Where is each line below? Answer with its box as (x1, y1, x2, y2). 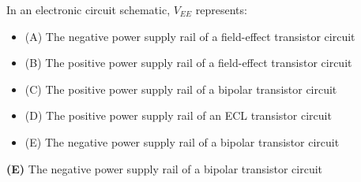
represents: (195, 2, 247, 17)
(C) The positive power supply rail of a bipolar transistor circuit (24, 80, 337, 97)
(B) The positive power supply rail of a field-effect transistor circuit (24, 54, 352, 71)
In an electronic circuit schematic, (6, 2, 171, 17)
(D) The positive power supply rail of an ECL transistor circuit (24, 107, 332, 124)
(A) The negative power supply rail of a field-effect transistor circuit (24, 28, 355, 44)
